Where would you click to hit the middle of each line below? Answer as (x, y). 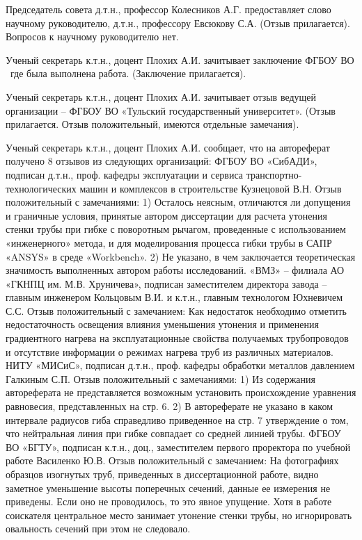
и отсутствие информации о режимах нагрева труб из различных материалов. (170, 351)
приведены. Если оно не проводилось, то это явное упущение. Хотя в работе (169, 501)
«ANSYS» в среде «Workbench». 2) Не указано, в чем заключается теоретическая (181, 256)
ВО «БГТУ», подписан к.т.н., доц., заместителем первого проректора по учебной (178, 447)
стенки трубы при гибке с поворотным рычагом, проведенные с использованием (176, 229)
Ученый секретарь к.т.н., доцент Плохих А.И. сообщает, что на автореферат (168, 147)
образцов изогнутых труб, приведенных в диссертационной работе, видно (162, 474)
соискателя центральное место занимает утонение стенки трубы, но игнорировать (179, 515)
